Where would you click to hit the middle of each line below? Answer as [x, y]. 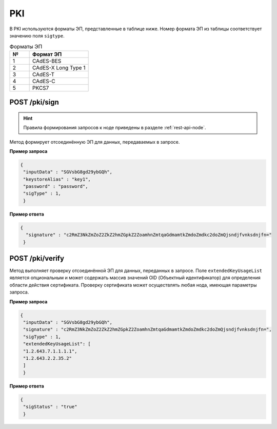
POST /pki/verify [37, 258]
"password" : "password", [56, 187]
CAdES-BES [47, 61]
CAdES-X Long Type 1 [59, 68]
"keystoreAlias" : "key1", [57, 179]
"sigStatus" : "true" [50, 407]
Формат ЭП [47, 54]
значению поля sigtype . [37, 35]
